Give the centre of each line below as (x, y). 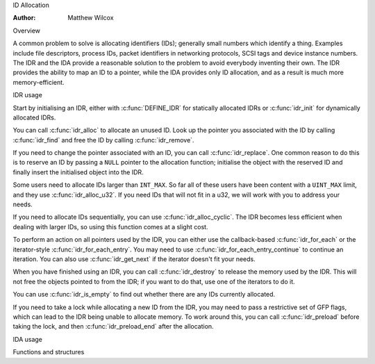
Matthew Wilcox (91, 18)
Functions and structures (49, 352)
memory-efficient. (39, 82)
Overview (27, 31)
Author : (24, 18)
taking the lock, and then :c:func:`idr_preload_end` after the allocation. (114, 326)
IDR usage (28, 95)
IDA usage (28, 339)
